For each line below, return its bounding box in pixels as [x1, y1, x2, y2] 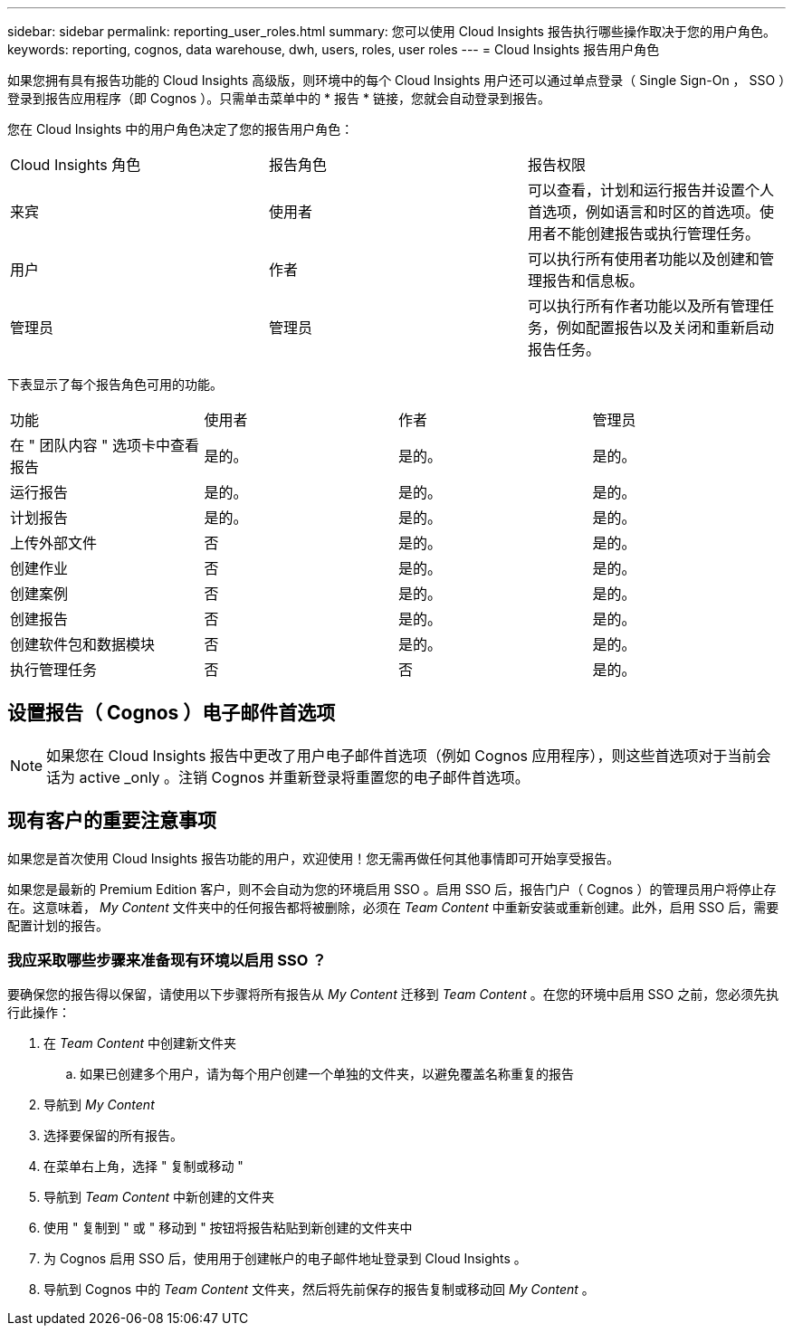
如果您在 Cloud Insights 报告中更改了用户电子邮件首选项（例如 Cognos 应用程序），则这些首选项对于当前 [46, 746, 757, 765]
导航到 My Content [43, 1097, 155, 1113]
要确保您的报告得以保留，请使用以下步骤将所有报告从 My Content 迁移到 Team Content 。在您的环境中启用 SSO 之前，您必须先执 [7, 986, 779, 1003]
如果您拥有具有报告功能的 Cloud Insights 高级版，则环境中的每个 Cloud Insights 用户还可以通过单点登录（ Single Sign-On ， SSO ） [7, 72, 786, 88]
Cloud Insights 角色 [10, 156, 141, 174]
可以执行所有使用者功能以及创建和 [527, 250, 760, 268]
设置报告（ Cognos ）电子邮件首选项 [7, 701, 336, 725]
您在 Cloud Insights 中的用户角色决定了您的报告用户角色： [7, 121, 354, 137]
